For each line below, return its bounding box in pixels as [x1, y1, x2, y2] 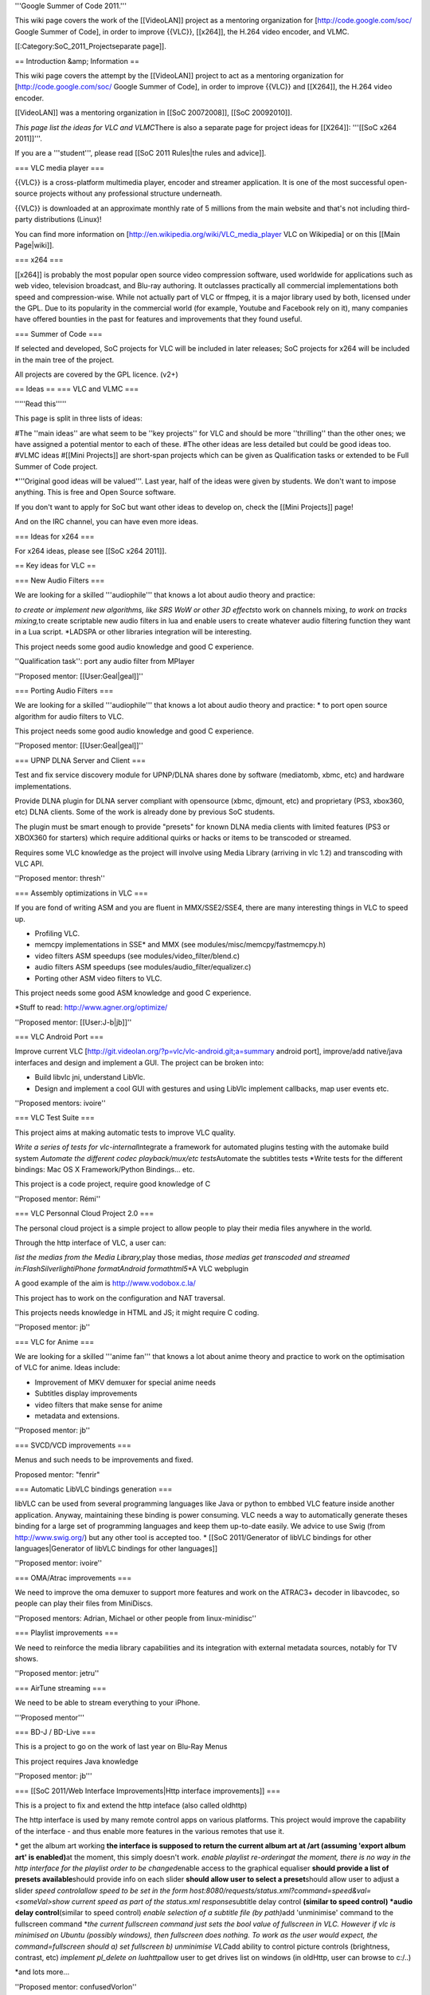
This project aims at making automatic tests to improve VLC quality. [14, 1128, 236, 1137]
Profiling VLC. [34, 928, 80, 938]
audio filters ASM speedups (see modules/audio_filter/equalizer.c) [34, 962, 252, 972]
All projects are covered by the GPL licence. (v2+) [14, 369, 178, 379]
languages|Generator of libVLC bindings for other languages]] [14, 1543, 218, 1553]
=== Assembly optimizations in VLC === [14, 888, 149, 898]
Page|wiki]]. [14, 240, 55, 251]
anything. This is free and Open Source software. [14, 488, 177, 497]
